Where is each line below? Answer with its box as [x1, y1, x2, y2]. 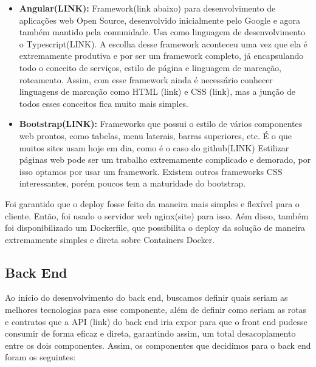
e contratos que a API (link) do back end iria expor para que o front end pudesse [5, 315, 307, 328]
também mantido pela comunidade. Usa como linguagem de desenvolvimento [19, 26, 306, 38]
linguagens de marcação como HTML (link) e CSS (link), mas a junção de [19, 85, 295, 98]
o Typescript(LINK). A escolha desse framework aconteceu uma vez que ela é [19, 37, 307, 50]
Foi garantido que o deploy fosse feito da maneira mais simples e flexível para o [5, 197, 300, 210]
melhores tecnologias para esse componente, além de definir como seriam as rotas [5, 303, 307, 316]
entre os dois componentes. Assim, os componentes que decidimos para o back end [5, 338, 311, 351]
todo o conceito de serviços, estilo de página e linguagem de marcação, [19, 61, 281, 74]
